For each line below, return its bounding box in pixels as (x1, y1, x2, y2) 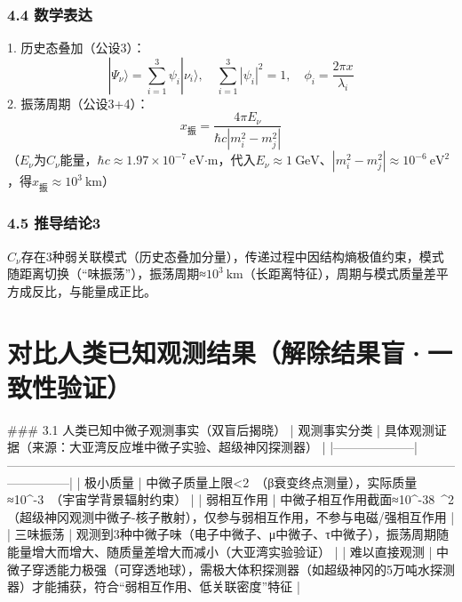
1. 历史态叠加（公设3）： (7, 38, 146, 57)
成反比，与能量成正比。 (19, 281, 156, 300)
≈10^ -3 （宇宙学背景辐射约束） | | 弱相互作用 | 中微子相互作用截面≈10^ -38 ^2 (7, 490, 455, 509)
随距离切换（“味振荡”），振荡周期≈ (7, 264, 206, 283)
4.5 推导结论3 (7, 212, 101, 234)
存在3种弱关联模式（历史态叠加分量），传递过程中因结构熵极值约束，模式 (20, 246, 444, 265)
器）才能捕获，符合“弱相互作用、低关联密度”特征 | (7, 577, 300, 596)
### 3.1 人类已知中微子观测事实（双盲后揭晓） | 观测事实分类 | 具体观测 (7, 420, 434, 438)
